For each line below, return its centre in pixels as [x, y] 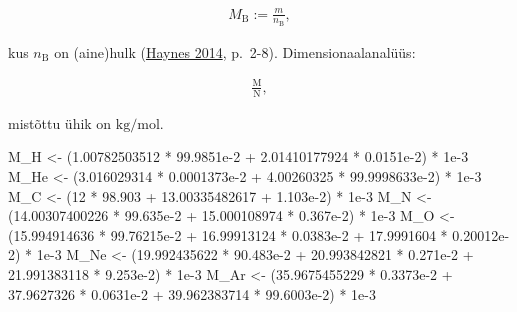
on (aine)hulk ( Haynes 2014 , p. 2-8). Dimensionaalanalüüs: [235, 51]
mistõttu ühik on [60, 122]
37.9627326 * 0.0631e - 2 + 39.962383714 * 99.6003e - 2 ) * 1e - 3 [192, 293]
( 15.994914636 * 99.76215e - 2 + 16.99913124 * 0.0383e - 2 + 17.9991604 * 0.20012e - [259, 234]
